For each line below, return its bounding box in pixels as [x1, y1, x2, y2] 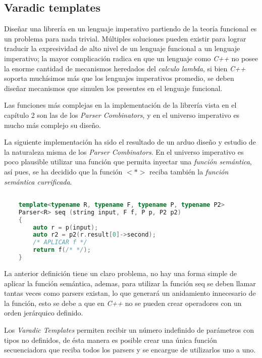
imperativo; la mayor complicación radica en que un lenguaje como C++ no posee [4, 53, 258, 63]
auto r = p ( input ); [33, 223, 98, 231]
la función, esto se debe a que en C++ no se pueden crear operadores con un [4, 297, 242, 308]
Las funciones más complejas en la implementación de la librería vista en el [4, 100, 237, 110]
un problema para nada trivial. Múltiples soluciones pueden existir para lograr [4, 33, 246, 43]
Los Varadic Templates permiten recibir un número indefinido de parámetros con [4, 324, 254, 335]
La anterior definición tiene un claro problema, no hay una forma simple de [4, 267, 237, 278]
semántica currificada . [4, 176, 72, 187]
